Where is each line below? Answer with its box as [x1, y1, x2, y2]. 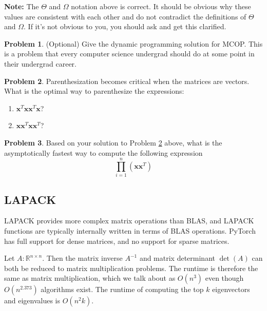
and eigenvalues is [4, 295, 61, 306]
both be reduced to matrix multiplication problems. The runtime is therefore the [4, 262, 258, 273]
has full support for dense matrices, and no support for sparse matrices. [4, 235, 230, 246]
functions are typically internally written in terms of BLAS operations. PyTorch [4, 225, 256, 236]
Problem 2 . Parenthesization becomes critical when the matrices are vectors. [4, 75, 250, 86]
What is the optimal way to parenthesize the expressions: [4, 86, 184, 96]
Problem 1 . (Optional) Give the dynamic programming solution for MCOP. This [4, 38, 263, 49]
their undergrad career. [4, 58, 77, 69]
